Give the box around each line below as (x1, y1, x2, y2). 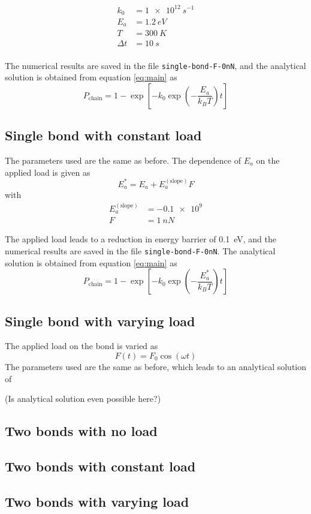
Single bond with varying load (5, 311, 195, 330)
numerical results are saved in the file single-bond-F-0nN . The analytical (5, 244, 276, 257)
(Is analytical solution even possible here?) (5, 392, 161, 405)
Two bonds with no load (5, 422, 158, 440)
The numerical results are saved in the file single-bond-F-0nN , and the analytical (5, 59, 306, 71)
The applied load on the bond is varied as (5, 339, 158, 352)
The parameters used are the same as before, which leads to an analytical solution (5, 360, 307, 372)
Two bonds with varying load (5, 492, 189, 510)
